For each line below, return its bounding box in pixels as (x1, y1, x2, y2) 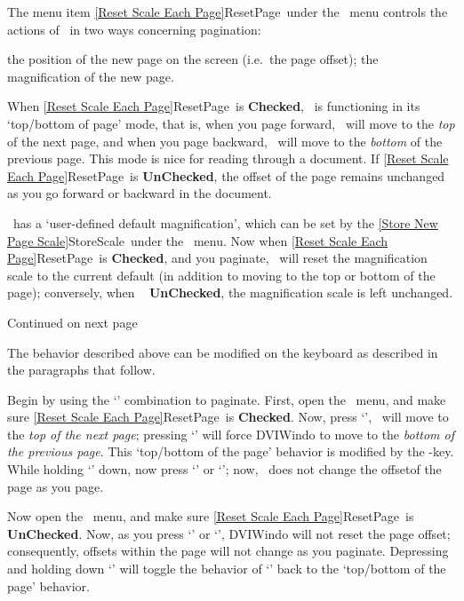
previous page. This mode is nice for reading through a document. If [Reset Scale (7, 149, 449, 168)
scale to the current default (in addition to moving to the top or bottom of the (7, 265, 436, 284)
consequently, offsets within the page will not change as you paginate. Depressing (7, 542, 449, 560)
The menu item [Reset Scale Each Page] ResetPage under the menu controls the (7, 3, 448, 20)
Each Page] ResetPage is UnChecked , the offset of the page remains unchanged (7, 166, 445, 185)
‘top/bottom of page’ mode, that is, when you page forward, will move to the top (7, 114, 455, 132)
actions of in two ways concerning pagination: (7, 20, 261, 38)
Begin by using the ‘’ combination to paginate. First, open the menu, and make (7, 390, 446, 408)
